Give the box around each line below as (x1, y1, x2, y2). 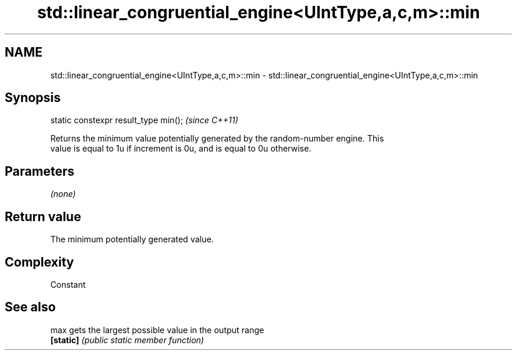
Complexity (5, 254, 74, 269)
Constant (50, 279, 86, 290)
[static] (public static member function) (50, 334, 204, 345)
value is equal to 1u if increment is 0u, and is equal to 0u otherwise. (50, 143, 312, 154)
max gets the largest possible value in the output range (50, 324, 264, 335)
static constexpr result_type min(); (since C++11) (50, 115, 238, 126)
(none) (50, 189, 76, 199)
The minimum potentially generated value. (50, 234, 214, 245)
